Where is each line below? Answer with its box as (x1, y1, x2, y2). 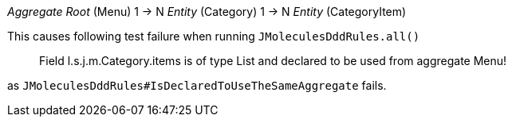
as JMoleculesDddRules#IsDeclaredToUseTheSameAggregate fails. (7, 79, 387, 92)
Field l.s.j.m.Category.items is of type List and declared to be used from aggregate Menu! (39, 54, 507, 67)
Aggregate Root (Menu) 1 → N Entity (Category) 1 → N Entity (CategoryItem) (7, 5, 407, 18)
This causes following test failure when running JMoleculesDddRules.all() (7, 29, 420, 43)
